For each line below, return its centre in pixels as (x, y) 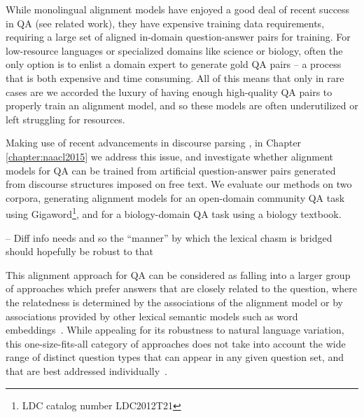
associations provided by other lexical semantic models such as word (152, 316)
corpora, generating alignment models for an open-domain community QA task (175, 197)
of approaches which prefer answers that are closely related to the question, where (181, 288)
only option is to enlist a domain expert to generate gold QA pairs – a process (174, 64)
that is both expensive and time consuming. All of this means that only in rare (175, 77)
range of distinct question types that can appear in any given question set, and (175, 357)
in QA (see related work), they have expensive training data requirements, (165, 23)
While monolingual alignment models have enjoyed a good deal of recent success (178, 9)
